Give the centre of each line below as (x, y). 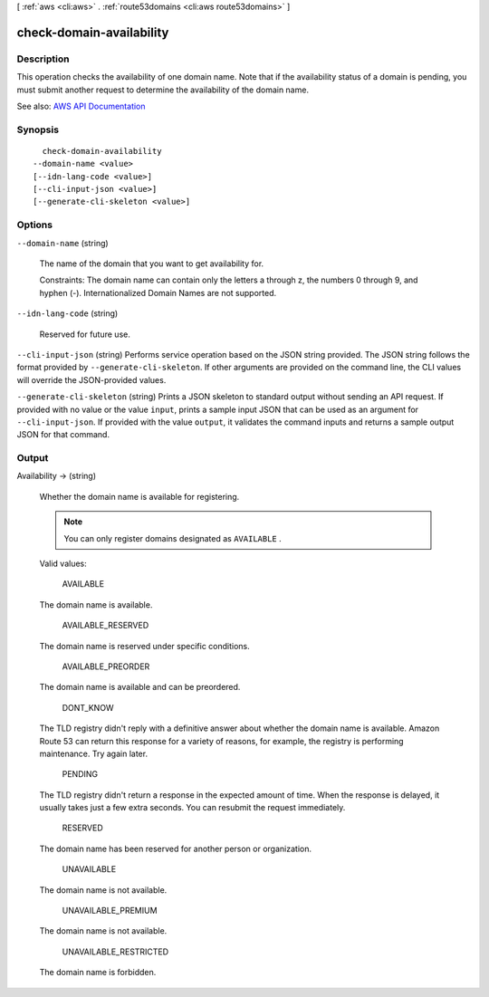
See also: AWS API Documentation (81, 106)
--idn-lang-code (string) (67, 313)
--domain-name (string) (62, 243)
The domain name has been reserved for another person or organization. (176, 848)
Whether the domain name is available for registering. (139, 496)
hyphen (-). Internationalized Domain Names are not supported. (158, 292)
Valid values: (63, 563)
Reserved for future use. (85, 334)
